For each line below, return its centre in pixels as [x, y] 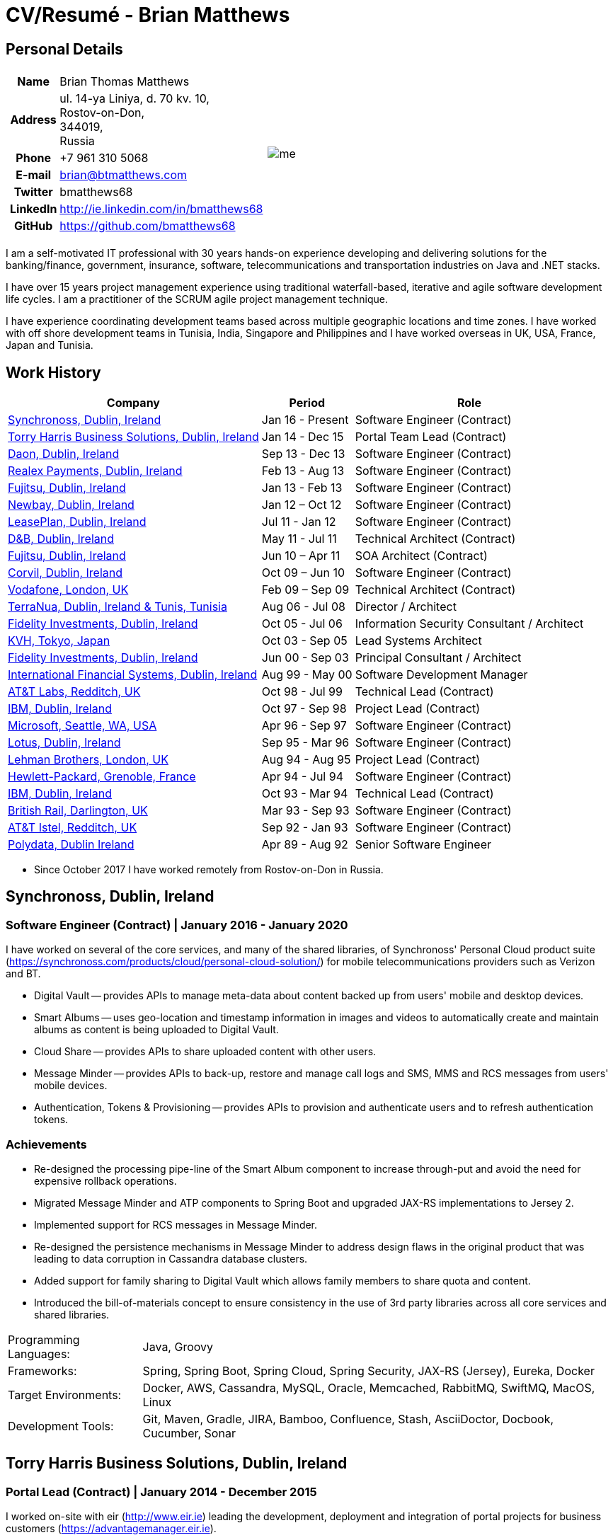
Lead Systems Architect [418, 641]
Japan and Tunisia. [50, 345]
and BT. [23, 974]
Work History [53, 372]
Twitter [33, 192]
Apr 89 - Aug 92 [305, 845]
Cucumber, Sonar [189, 1433]
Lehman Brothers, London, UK [88, 760]
